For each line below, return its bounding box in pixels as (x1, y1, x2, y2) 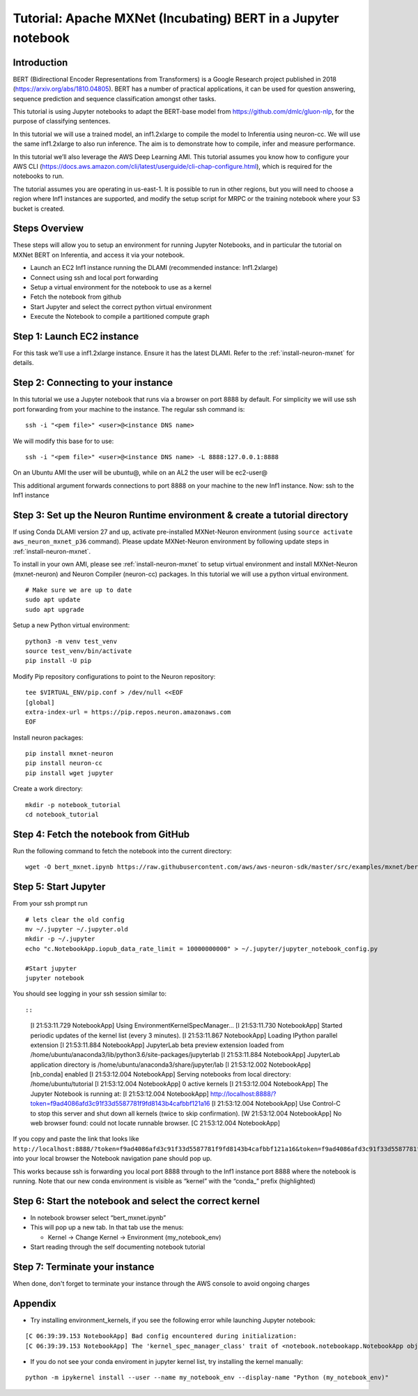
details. (13, 359, 34, 367)
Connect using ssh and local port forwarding (30, 273, 159, 282)
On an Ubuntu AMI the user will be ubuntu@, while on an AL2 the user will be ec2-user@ (13, 468, 268, 477)
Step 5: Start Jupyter (13, 881, 106, 893)
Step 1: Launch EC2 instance (13, 331, 139, 342)
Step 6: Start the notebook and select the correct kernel (13, 1195, 261, 1207)
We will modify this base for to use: (13, 437, 114, 445)
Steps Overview (13, 223, 84, 234)
